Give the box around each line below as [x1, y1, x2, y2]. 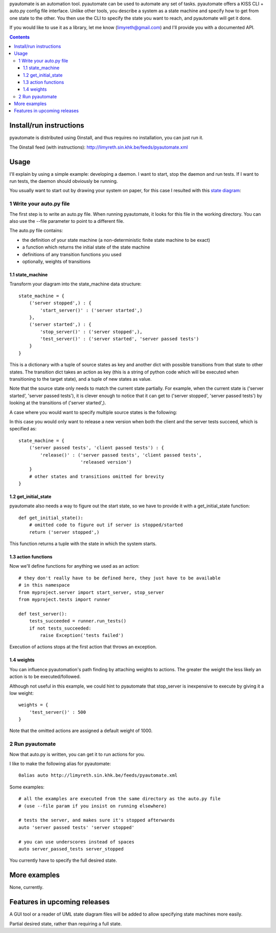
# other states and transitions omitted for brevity [29, 473, 165, 479]
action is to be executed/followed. [9, 674, 81, 680]
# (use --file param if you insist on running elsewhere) [18, 803, 167, 809]
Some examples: [9, 784, 44, 790]
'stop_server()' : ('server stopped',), [40, 328, 143, 335]
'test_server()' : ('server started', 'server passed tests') [40, 336, 199, 342]
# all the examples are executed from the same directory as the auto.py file [18, 796, 221, 802]
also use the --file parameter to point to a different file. [9, 218, 125, 224]
